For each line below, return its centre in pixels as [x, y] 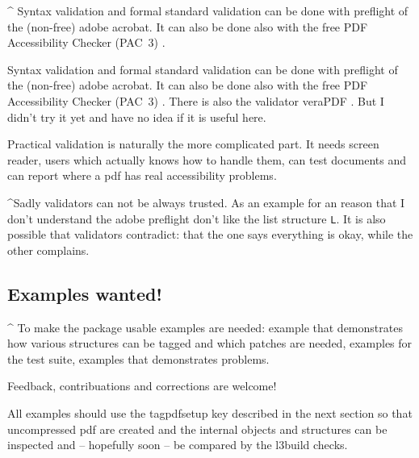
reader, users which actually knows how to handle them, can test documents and [207, 159]
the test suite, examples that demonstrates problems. [138, 358]
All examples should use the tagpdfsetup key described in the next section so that [210, 412]
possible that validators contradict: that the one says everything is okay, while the [210, 234]
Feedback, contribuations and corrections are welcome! [142, 386]
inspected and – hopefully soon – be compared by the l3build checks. [178, 445]
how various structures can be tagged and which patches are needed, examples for [210, 343]
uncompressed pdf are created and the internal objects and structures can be [197, 429]
